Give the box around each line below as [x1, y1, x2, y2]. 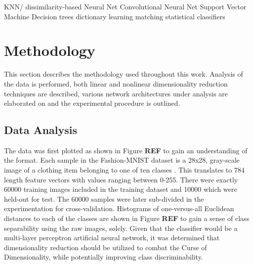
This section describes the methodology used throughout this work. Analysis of [4, 69, 243, 79]
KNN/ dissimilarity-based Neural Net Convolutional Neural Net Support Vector [4, 1, 247, 11]
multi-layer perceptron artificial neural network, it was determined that [4, 232, 220, 243]
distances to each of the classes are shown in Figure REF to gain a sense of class [4, 213, 250, 223]
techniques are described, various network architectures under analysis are [4, 88, 228, 98]
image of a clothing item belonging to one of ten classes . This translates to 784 [4, 165, 245, 175]
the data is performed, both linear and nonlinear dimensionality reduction [4, 78, 228, 88]
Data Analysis [4, 122, 78, 137]
